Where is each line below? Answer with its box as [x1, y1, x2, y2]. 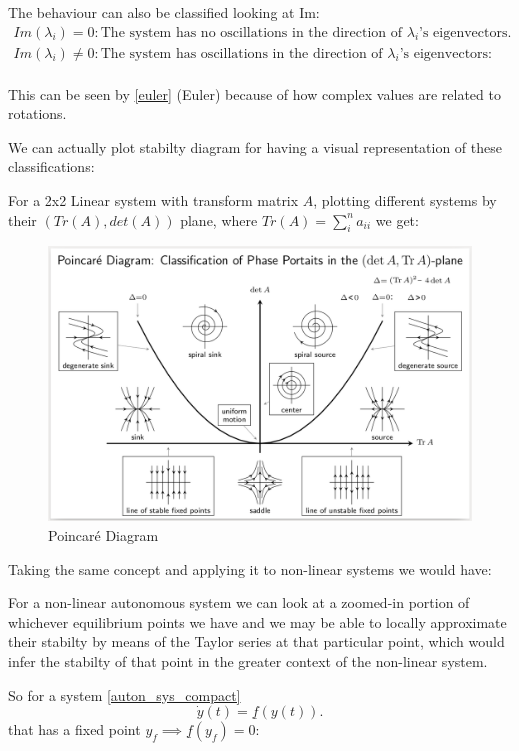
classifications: [8, 156, 95, 177]
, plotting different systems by [313, 190, 497, 211]
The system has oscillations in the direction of [100, 46, 383, 61]
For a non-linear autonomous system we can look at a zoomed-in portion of [8, 592, 470, 613]
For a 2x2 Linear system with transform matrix [8, 190, 299, 211]
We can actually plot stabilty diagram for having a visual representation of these [8, 136, 502, 157]
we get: [375, 209, 419, 230]
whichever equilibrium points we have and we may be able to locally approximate [8, 611, 507, 632]
